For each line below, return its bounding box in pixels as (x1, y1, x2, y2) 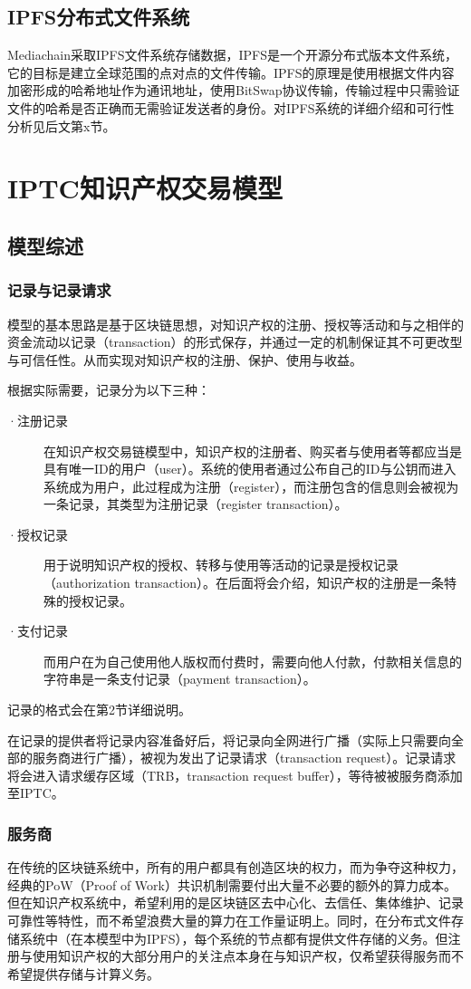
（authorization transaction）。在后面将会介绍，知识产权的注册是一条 (43, 573, 444, 592)
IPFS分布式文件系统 (7, 3, 190, 31)
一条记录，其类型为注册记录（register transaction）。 (43, 494, 348, 514)
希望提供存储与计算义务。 (7, 964, 159, 983)
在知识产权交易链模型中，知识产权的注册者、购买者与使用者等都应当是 (43, 441, 462, 460)
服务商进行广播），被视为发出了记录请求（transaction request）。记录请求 (32, 748, 457, 767)
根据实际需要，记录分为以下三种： (7, 380, 210, 399)
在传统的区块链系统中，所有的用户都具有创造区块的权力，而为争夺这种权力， (7, 858, 464, 877)
